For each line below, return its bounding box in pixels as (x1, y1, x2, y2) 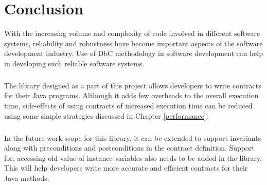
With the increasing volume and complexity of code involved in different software (4, 28, 260, 39)
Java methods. (4, 173, 49, 183)
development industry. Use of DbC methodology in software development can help (4, 48, 263, 59)
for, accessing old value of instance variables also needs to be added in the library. (4, 152, 262, 163)
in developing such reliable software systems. (4, 58, 145, 68)
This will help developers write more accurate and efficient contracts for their (4, 162, 248, 173)
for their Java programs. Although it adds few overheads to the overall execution (4, 90, 259, 101)
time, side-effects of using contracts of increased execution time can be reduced (4, 100, 253, 111)
